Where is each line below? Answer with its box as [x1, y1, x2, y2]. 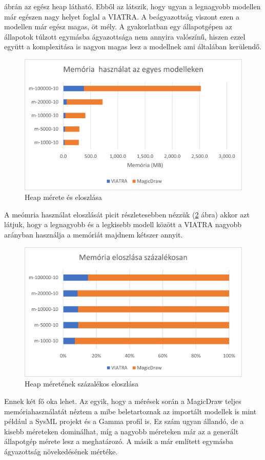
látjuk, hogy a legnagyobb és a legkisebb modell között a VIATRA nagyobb [4, 219, 242, 230]
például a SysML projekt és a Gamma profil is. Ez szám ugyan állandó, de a [4, 416, 244, 427]
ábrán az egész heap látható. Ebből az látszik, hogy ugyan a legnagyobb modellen [4, 1, 261, 11]
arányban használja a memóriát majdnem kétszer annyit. [4, 229, 183, 240]
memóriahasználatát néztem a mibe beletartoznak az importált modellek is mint [4, 406, 257, 416]
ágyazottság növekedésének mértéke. [4, 446, 118, 456]
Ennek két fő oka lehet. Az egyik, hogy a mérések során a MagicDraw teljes [4, 395, 241, 406]
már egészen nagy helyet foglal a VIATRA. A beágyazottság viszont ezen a [4, 11, 239, 22]
